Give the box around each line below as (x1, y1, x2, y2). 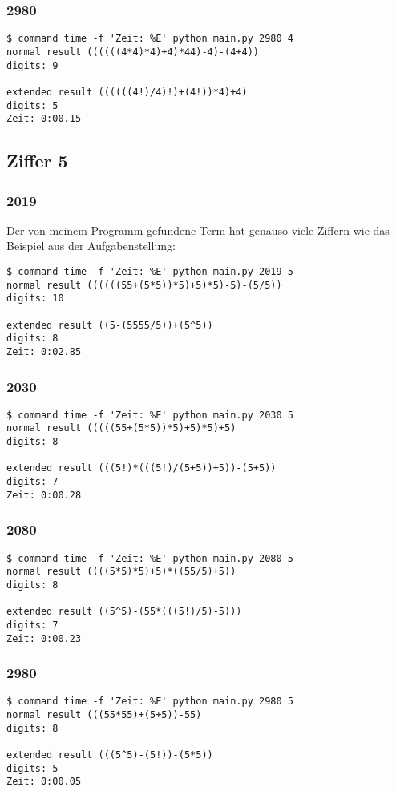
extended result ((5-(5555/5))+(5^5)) (6, 319, 213, 331)
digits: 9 (6, 59, 59, 71)
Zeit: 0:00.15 (6, 113, 82, 125)
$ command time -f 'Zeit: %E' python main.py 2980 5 (6, 696, 293, 708)
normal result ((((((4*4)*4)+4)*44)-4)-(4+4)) (6, 46, 259, 58)
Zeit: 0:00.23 (6, 632, 82, 644)
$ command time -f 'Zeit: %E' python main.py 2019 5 (6, 266, 293, 277)
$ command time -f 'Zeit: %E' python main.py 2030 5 (6, 409, 293, 421)
